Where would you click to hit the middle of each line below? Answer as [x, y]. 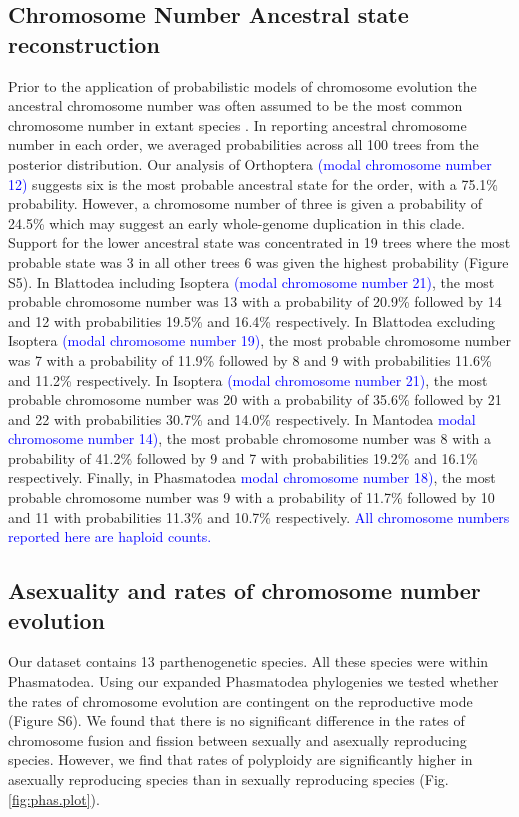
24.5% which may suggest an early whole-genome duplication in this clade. [236, 222]
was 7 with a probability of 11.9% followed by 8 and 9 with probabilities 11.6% [250, 359]
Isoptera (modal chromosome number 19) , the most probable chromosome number [259, 340]
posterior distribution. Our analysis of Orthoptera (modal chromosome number [250, 163]
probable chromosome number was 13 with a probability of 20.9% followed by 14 [255, 301]
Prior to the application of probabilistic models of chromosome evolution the [242, 85]
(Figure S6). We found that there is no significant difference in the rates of [236, 720]
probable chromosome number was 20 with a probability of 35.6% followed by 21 [255, 399]
